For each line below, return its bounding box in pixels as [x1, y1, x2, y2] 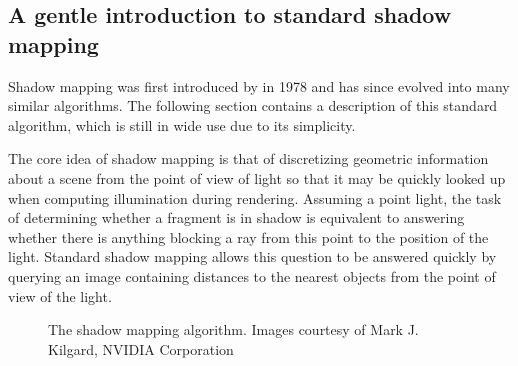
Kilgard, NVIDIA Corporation [48, 338, 234, 359]
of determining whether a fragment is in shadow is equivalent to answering [8, 207, 465, 228]
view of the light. [8, 285, 112, 306]
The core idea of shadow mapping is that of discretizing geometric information [8, 148, 489, 169]
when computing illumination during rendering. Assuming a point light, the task [8, 187, 502, 208]
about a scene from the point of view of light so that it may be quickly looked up [8, 167, 506, 188]
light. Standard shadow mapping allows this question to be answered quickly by [8, 246, 497, 267]
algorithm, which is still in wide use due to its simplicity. [8, 114, 356, 135]
